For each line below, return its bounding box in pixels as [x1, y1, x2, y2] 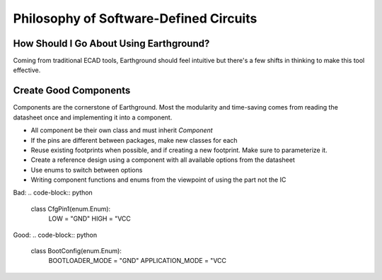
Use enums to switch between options [30, 165, 143, 174]
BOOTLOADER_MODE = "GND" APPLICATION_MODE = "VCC [48, 257, 226, 265]
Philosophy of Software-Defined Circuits [13, 11, 257, 26]
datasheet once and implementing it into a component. [13, 113, 173, 122]
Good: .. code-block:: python [13, 231, 98, 239]
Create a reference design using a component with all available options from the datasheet [30, 156, 295, 164]
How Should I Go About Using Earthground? [13, 37, 210, 49]
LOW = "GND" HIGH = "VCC [48, 214, 131, 223]
